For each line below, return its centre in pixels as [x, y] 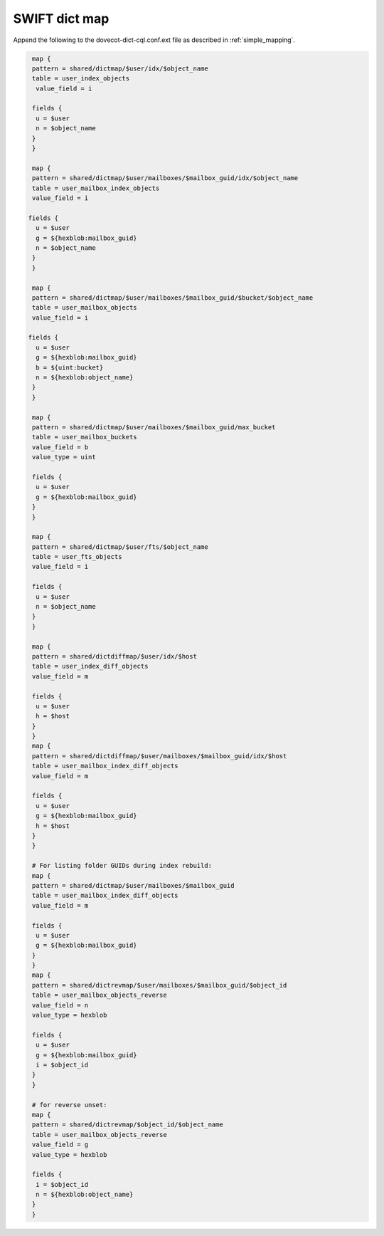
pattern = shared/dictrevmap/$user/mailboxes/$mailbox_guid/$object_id [160, 985]
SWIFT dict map [61, 19]
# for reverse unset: [70, 1105]
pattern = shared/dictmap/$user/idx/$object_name [121, 68]
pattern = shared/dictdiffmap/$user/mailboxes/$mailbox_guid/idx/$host [160, 756]
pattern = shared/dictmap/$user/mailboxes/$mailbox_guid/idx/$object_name [165, 178]
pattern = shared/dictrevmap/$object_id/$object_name [128, 1125]
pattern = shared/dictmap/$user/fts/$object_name [121, 547]
